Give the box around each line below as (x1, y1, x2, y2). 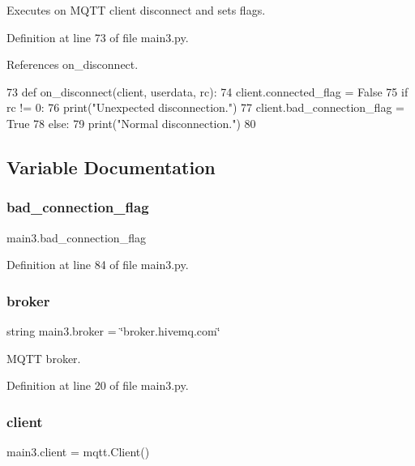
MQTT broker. (6, 349, 81, 366)
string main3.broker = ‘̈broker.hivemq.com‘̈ (6, 322, 220, 339)
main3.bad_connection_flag (6, 229, 146, 246)
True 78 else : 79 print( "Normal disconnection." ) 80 (6, 114, 256, 131)
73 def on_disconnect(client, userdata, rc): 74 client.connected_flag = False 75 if (6, 83, 409, 100)
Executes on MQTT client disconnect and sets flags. (6, 2, 266, 18)
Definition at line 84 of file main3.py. (6, 256, 189, 273)
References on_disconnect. (6, 56, 139, 73)
